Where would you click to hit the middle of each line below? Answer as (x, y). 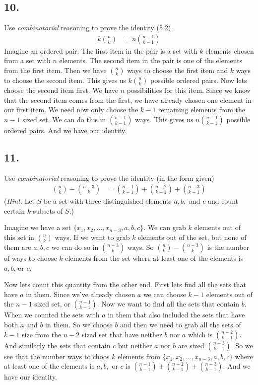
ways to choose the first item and (178, 70)
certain (15, 210)
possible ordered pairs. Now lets (199, 80)
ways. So (140, 247)
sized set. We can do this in (64, 119)
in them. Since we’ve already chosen (81, 294)
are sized (191, 345)
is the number (228, 247)
